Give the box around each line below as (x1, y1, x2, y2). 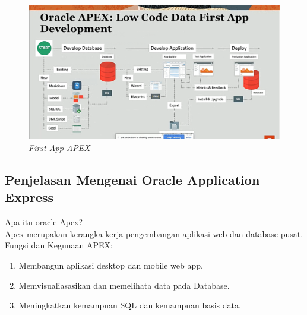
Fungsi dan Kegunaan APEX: (5, 239, 113, 251)
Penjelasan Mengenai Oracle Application (5, 171, 260, 189)
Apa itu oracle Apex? (5, 216, 83, 228)
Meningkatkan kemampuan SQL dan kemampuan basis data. (18, 299, 241, 311)
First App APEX (29, 141, 90, 154)
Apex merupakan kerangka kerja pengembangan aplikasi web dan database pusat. (5, 227, 303, 240)
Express (5, 188, 54, 206)
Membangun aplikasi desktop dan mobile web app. (18, 259, 203, 272)
